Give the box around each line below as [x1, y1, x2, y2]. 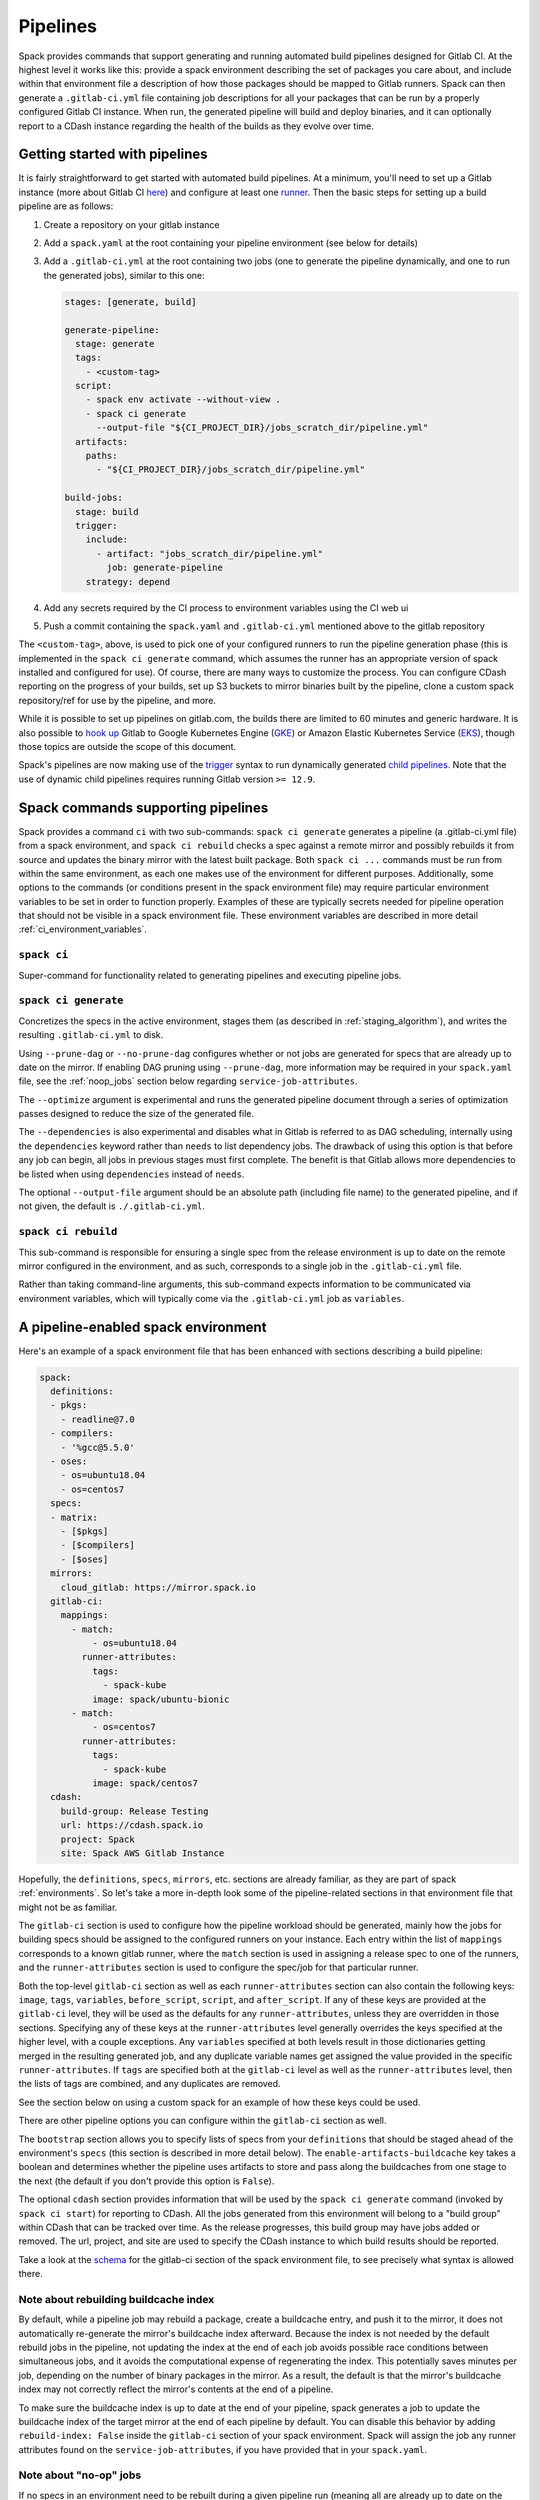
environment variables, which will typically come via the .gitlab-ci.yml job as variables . [18, 1292, 405, 1304]
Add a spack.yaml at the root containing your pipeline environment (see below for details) [43, 236, 419, 249]
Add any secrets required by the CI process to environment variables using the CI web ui [43, 601, 409, 614]
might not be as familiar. [18, 1901, 118, 1913]
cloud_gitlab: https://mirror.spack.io [60, 1581, 257, 1593]
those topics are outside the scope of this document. [18, 741, 237, 753]
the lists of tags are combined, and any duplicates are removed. [18, 2078, 281, 2090]
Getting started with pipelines [18, 146, 209, 163]
